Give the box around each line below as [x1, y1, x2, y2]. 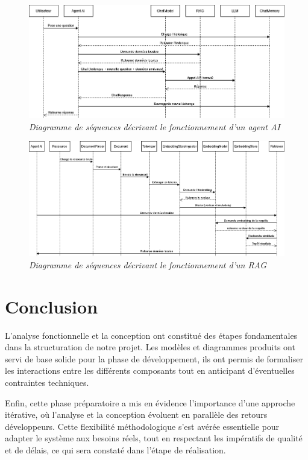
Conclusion [5, 294, 98, 318]
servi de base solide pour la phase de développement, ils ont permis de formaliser [5, 352, 303, 365]
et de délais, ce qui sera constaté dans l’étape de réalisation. [5, 444, 226, 456]
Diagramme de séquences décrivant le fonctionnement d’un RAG [29, 258, 267, 271]
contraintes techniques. [5, 376, 89, 389]
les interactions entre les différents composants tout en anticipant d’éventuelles [5, 364, 295, 377]
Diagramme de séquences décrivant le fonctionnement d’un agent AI [29, 120, 280, 133]
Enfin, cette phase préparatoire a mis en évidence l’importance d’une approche [5, 396, 295, 409]
